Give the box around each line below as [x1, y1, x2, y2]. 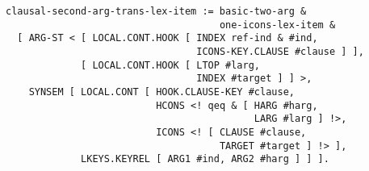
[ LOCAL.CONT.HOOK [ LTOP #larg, [81, 59, 260, 71]
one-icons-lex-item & [219, 19, 336, 31]
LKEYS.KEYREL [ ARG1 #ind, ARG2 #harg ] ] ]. [81, 153, 329, 165]
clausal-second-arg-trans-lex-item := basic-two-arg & [6, 6, 307, 17]
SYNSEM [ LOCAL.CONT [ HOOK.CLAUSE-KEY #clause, [28, 85, 295, 98]
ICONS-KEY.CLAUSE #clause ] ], [196, 45, 364, 57]
